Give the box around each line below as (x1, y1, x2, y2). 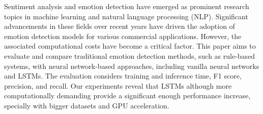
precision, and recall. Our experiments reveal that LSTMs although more (4, 80, 232, 91)
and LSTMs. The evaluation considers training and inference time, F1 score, (4, 70, 242, 81)
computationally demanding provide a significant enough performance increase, (4, 90, 251, 101)
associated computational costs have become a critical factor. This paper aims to (4, 41, 256, 51)
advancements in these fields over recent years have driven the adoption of (4, 21, 235, 31)
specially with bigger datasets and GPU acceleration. (4, 100, 169, 110)
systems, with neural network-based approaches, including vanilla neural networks (4, 60, 259, 71)
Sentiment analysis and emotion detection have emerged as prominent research (4, 1, 249, 11)
